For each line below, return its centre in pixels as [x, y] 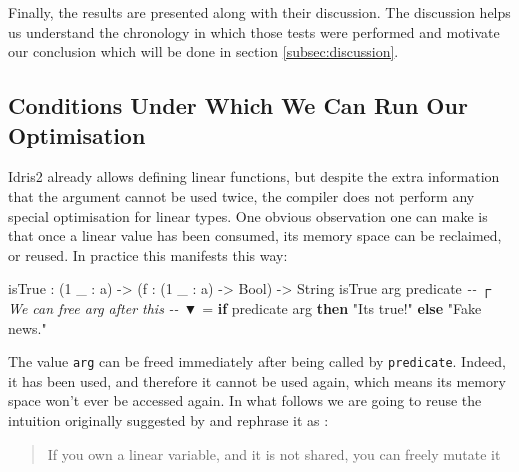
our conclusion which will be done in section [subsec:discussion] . [203, 51]
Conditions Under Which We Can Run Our [238, 105]
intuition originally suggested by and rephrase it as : [168, 419]
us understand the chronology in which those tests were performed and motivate [254, 31]
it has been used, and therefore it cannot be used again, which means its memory [257, 380]
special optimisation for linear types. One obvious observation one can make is [248, 215]
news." [27, 327]
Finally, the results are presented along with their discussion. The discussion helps [259, 12]
